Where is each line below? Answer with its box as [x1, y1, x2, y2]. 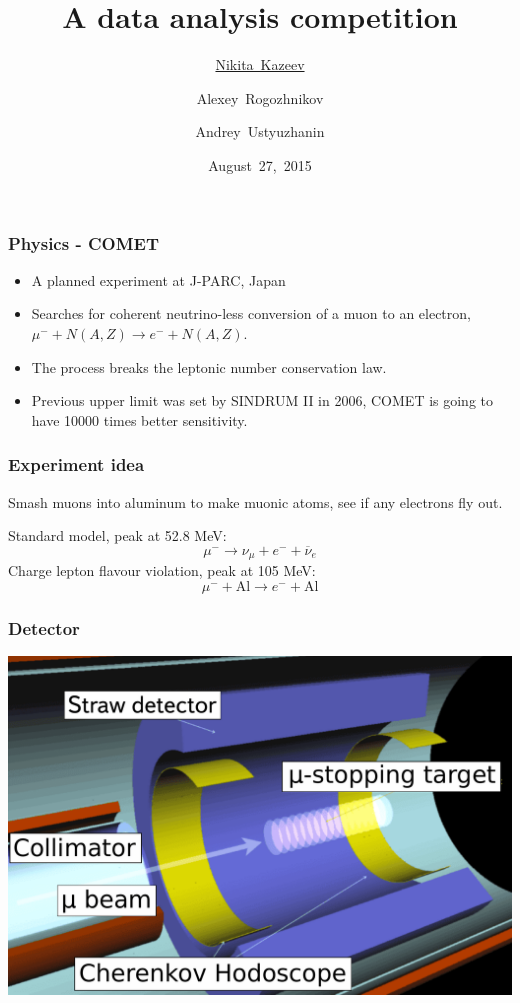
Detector [8, 615, 80, 640]
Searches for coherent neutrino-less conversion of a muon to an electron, [31, 303, 471, 324]
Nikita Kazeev [215, 54, 305, 75]
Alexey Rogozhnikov [196, 87, 324, 108]
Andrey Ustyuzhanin [195, 121, 325, 142]
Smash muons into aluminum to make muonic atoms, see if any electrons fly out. [8, 491, 503, 512]
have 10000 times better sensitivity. [31, 409, 248, 430]
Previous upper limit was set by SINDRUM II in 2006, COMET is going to [31, 390, 494, 411]
